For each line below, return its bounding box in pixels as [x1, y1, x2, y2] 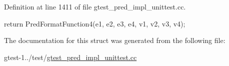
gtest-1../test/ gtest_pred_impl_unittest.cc [4, 51, 137, 62]
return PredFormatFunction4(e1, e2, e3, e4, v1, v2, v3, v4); [4, 18, 185, 28]
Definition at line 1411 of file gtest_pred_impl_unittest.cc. [4, 1, 186, 11]
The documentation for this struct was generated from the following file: [4, 35, 225, 45]
